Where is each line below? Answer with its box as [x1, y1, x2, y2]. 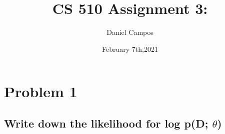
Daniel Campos [106, 27, 153, 37]
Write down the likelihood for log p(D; [4, 115, 208, 131]
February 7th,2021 [102, 43, 158, 54]
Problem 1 [4, 81, 77, 102]
